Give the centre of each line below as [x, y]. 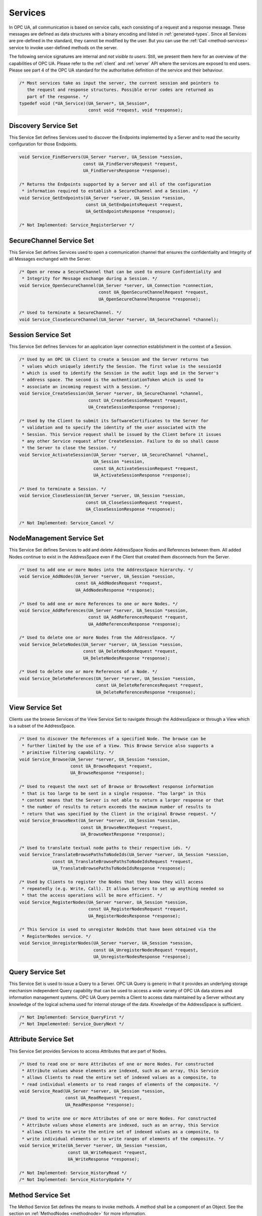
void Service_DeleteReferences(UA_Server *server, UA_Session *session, [107, 678]
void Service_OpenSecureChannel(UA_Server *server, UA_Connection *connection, [116, 285]
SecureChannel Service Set [51, 241]
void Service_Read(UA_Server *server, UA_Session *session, [92, 1091]
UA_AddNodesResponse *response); [115, 590]
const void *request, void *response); [136, 110]
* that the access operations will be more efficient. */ [92, 895]
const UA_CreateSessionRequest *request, [138, 400]
